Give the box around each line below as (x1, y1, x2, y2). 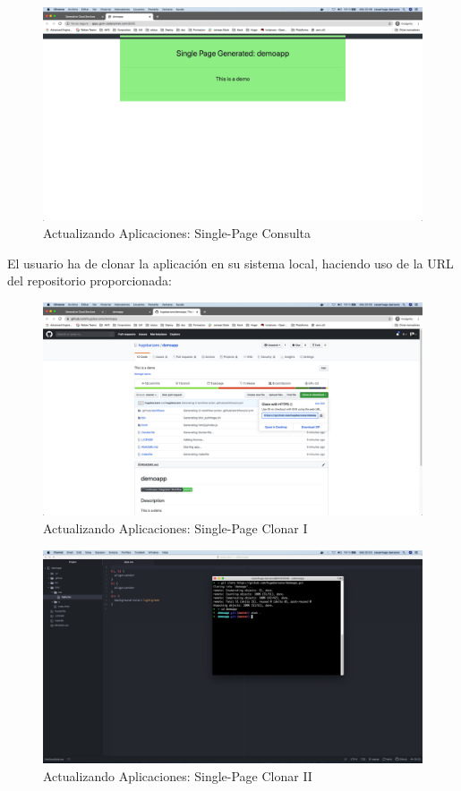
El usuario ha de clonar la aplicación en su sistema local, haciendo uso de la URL (7, 253, 454, 272)
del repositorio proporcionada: (7, 271, 172, 290)
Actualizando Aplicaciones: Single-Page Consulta (43, 224, 312, 242)
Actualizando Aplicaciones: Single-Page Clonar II (43, 766, 312, 785)
